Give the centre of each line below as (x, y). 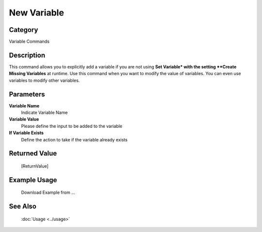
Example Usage (33, 180)
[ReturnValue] (35, 166)
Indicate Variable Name (44, 113)
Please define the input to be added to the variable (72, 126)
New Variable (36, 13)
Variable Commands (29, 42)
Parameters (27, 94)
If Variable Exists (26, 133)
